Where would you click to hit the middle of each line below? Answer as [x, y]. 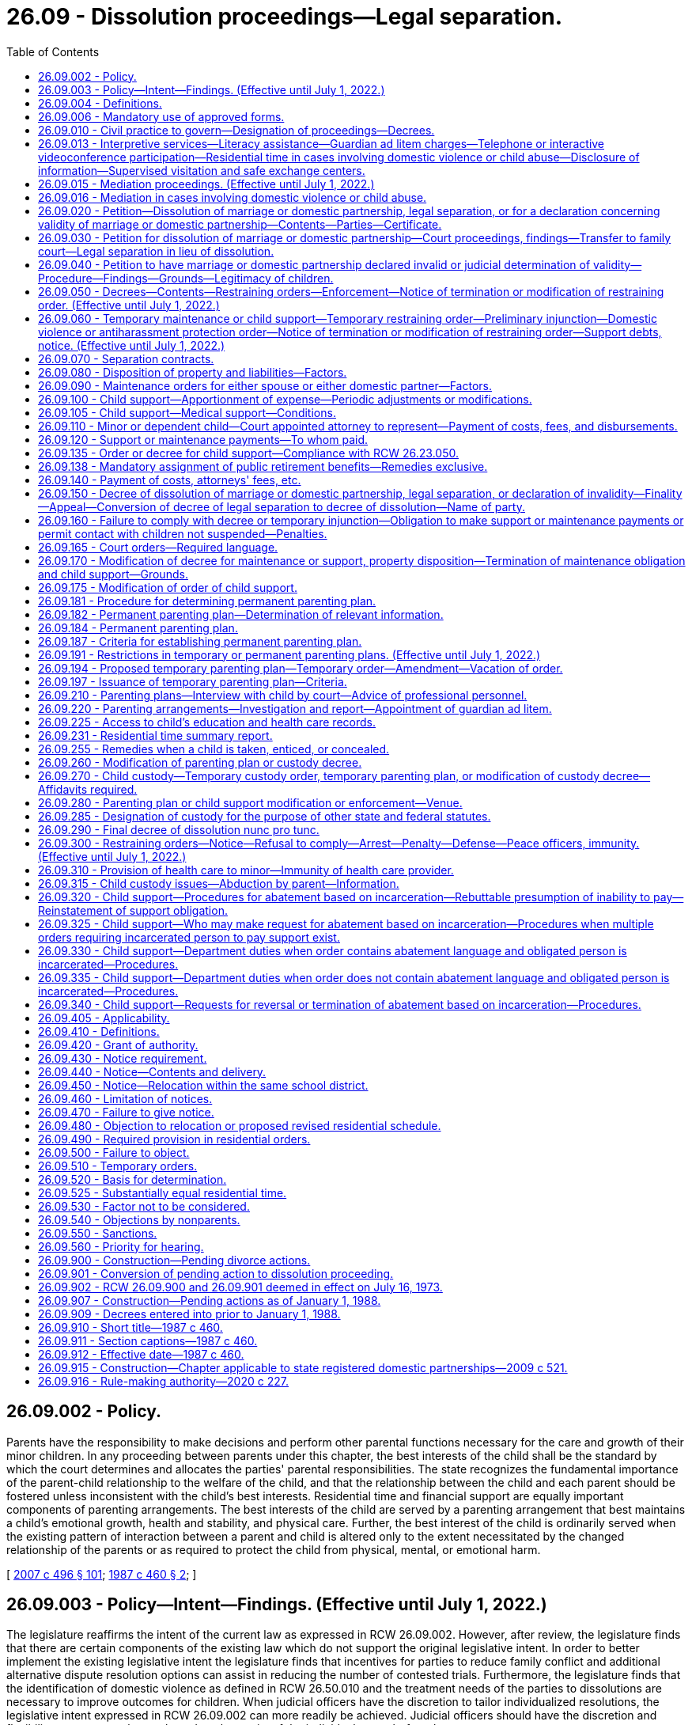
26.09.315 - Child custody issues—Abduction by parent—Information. [219, 883]
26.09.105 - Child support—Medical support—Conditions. [187, 412]
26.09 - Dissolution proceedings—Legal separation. [285, 17]
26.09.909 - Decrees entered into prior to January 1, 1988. [189, 1314]
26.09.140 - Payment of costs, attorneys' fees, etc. [170, 480]
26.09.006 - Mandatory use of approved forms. [161, 116]
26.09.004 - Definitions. [100, 103]
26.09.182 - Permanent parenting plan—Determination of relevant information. [241, 614]
